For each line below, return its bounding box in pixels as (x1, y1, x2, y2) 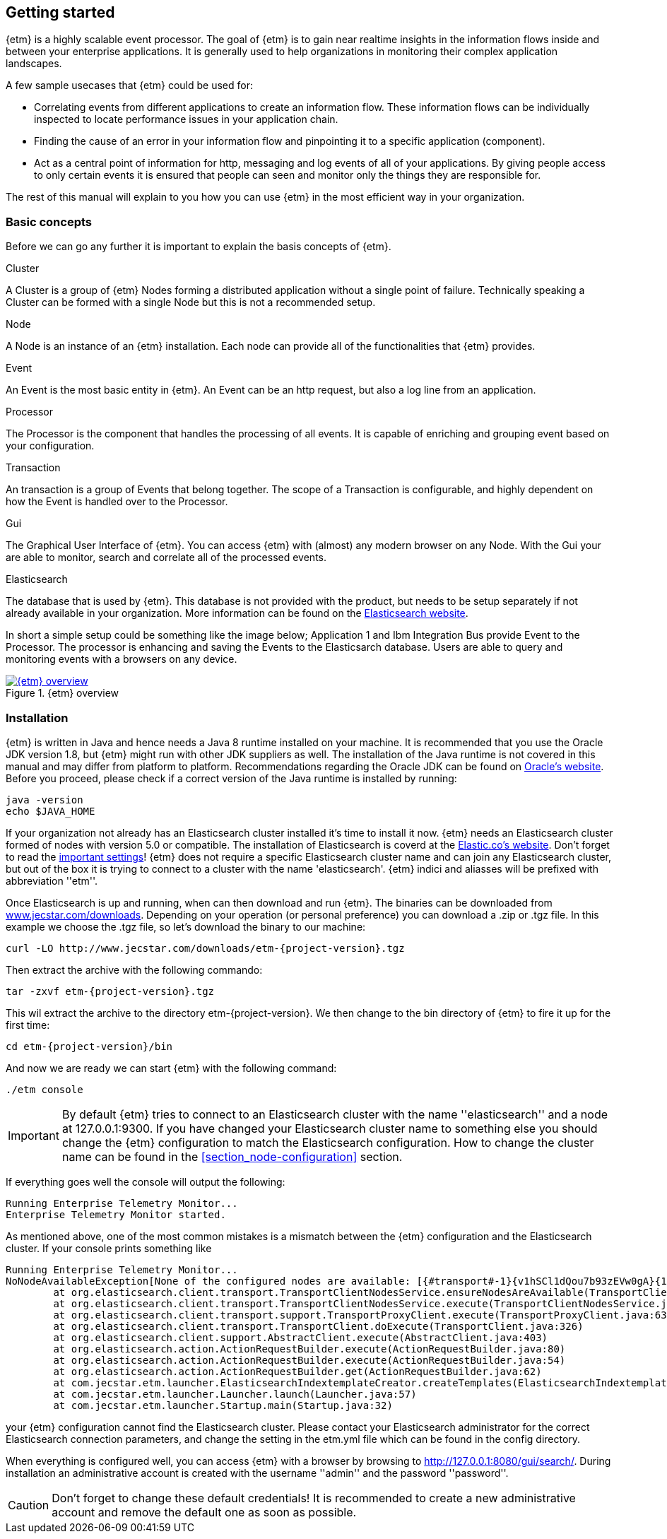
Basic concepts (6, 214, 92, 229)
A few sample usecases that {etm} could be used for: (6, 79, 253, 92)
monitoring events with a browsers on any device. (6, 653, 237, 666)
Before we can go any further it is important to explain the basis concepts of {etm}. (6, 240, 391, 253)
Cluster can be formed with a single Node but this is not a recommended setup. (6, 296, 376, 309)
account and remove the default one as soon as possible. (52, 1504, 357, 1519)
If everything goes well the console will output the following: (6, 1175, 285, 1188)
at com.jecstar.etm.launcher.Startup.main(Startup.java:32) (53, 1399, 393, 1411)
